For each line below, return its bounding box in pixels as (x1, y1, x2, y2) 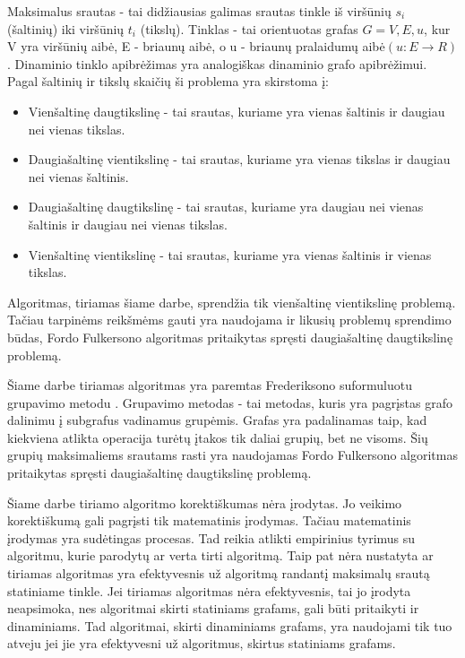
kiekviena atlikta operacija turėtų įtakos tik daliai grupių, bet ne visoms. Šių (7, 428, 428, 446)
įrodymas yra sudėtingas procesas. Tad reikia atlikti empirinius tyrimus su (7, 528, 416, 547)
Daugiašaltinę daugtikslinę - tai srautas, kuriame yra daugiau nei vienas (28, 197, 424, 216)
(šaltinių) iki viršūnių (7, 19, 125, 38)
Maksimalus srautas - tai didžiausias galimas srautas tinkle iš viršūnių (7, 2, 392, 20)
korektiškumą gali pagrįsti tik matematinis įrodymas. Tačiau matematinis (7, 511, 411, 530)
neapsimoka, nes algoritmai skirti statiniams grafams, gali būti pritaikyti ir (7, 599, 419, 618)
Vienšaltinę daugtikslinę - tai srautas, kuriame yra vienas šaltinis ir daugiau (28, 101, 445, 120)
